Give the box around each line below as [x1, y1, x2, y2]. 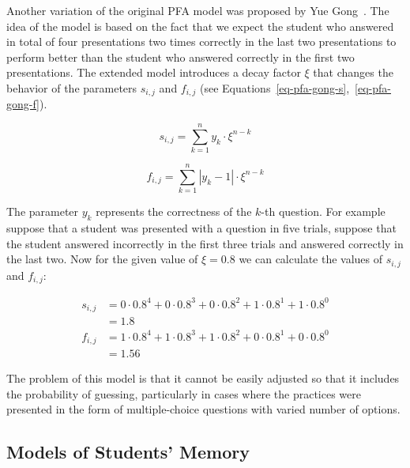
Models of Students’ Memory [6, 440, 250, 464]
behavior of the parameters [6, 79, 137, 96]
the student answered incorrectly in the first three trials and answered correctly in [6, 235, 404, 251]
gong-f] [6, 96, 40, 112]
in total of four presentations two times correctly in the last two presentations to [6, 33, 397, 50]
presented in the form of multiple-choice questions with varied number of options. [6, 401, 401, 417]
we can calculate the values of [239, 251, 383, 267]
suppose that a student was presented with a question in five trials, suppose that [6, 220, 397, 236]
